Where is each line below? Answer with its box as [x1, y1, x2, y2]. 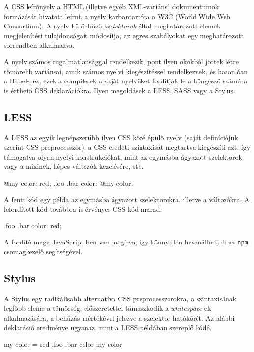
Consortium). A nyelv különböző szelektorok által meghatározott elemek [4, 21, 221, 31]
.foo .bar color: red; [4, 220, 62, 230]
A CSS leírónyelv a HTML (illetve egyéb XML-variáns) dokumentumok [4, 1, 219, 11]
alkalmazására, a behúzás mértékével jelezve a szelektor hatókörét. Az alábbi [4, 312, 235, 323]
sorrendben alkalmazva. [4, 40, 75, 50]
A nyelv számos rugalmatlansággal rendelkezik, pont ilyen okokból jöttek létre [4, 56, 239, 66]
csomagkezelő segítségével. [4, 246, 83, 256]
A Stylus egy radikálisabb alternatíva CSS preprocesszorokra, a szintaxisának [4, 293, 237, 303]
